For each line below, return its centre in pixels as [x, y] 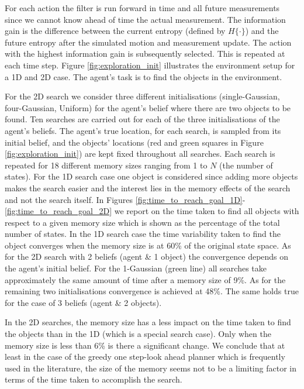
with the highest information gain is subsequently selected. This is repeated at [145, 54]
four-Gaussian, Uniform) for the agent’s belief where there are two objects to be [148, 107]
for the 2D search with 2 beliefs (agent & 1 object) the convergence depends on [147, 257]
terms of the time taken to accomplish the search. [94, 379]
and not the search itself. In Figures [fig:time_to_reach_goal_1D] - [125, 199]
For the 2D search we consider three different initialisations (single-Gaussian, [142, 96]
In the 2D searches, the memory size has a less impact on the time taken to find [148, 322]
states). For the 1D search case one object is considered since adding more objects [151, 176]
